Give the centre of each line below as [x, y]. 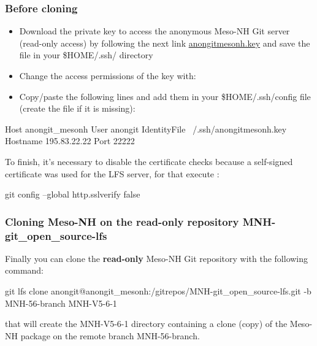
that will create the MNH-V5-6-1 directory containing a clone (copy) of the [146, 324]
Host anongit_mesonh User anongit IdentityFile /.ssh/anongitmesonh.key [146, 129]
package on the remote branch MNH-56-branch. [110, 335]
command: [24, 270]
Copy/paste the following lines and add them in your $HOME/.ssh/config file [165, 96]
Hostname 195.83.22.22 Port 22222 [70, 141]
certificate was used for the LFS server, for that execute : [112, 173]
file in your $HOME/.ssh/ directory [86, 55]
